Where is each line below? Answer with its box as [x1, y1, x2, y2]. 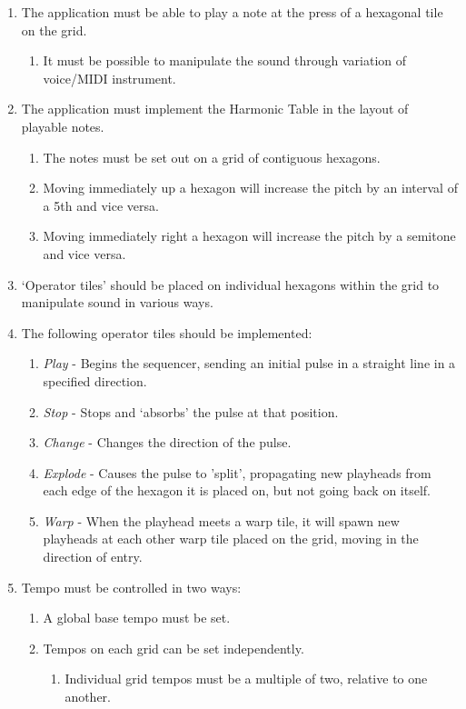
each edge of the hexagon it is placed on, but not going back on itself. [43, 481, 431, 500]
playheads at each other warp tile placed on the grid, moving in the [43, 529, 419, 548]
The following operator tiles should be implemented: [21, 323, 312, 342]
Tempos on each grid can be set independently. [43, 638, 304, 657]
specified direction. [43, 371, 147, 390]
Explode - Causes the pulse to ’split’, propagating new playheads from [43, 463, 431, 482]
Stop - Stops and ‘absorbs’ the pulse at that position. [43, 402, 339, 421]
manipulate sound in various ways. [21, 293, 213, 312]
